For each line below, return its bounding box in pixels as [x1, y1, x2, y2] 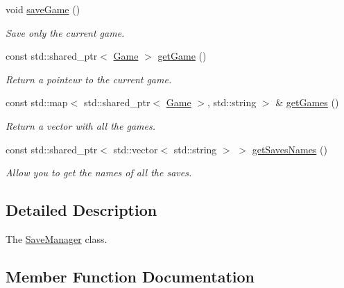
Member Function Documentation [6, 265, 255, 287]
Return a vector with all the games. [6, 118, 155, 133]
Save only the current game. [6, 25, 125, 40]
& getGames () [275, 95, 339, 110]
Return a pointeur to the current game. [6, 71, 172, 86]
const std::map [6, 95, 68, 110]
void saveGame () [6, 2, 80, 16]
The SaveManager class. [6, 231, 108, 246]
